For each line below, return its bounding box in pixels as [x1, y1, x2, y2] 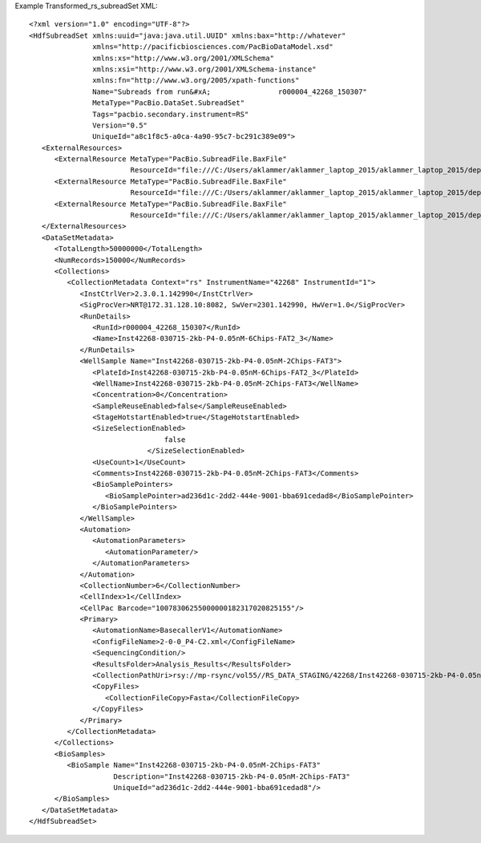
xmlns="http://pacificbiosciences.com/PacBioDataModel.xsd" [92, 43, 333, 51]
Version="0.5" [92, 120, 148, 130]
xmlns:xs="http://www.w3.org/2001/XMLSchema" [92, 53, 274, 63]
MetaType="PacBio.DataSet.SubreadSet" [92, 99, 245, 107]
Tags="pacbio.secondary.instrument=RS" [92, 109, 249, 119]
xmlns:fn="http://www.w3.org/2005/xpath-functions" [92, 76, 300, 85]
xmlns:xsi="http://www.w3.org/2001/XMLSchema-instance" [92, 64, 317, 74]
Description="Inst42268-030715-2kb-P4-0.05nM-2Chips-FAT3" [113, 772, 350, 781]
